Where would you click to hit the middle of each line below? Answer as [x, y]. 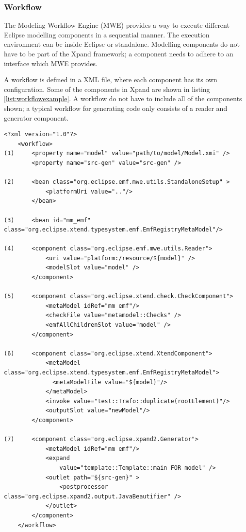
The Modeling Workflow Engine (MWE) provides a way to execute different [117, 25]
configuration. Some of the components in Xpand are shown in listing [107, 89]
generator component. [36, 117]
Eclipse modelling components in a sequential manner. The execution [107, 34]
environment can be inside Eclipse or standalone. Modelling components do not [122, 44]
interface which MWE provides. [51, 63]
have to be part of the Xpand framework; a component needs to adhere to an [119, 53]
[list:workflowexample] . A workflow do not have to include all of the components [123, 98]
